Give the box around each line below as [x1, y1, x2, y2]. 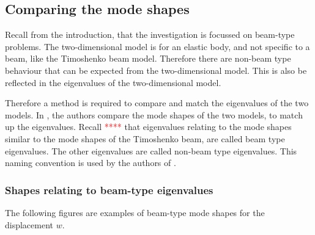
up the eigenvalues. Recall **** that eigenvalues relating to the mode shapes [5, 120, 292, 133]
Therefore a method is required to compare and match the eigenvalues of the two [5, 96, 309, 109]
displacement [5, 218, 54, 231]
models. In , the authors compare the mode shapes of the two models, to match [5, 108, 303, 121]
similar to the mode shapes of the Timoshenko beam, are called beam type [5, 132, 285, 145]
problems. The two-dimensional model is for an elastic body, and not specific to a [5, 40, 310, 52]
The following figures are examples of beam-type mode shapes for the [5, 206, 265, 219]
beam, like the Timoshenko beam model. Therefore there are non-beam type [5, 52, 291, 65]
